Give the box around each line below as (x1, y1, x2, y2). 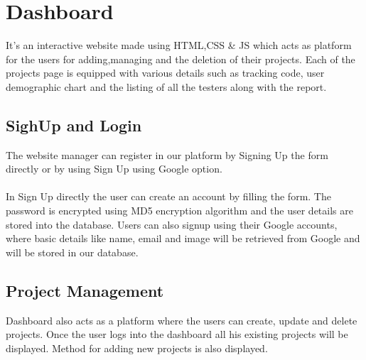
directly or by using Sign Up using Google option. (6, 161, 222, 176)
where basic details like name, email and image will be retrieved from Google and (6, 231, 360, 246)
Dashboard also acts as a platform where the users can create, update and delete (6, 312, 357, 327)
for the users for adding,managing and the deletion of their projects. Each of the (6, 51, 355, 66)
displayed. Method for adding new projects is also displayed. (6, 340, 268, 355)
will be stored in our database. (6, 244, 139, 259)
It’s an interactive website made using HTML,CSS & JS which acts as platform (6, 38, 352, 53)
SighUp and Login (6, 114, 142, 136)
